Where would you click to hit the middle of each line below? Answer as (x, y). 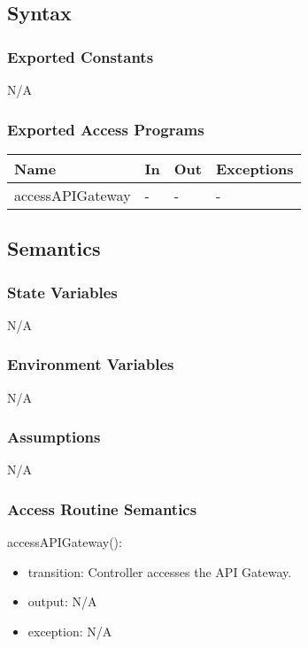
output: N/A (62, 601)
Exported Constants (81, 56)
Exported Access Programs (106, 129)
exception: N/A (70, 632)
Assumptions (54, 437)
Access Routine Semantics (102, 508)
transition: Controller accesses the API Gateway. (160, 571)
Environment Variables (91, 364)
